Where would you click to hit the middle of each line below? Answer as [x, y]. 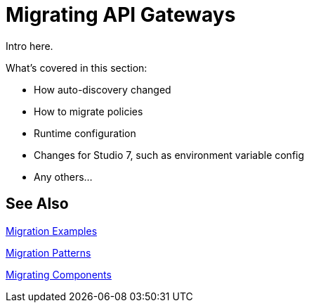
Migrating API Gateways [121, 15]
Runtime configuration [85, 133]
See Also [37, 204]
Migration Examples [52, 231]
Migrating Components [59, 274]
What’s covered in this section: [77, 68]
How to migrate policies [88, 111]
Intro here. [29, 46]
